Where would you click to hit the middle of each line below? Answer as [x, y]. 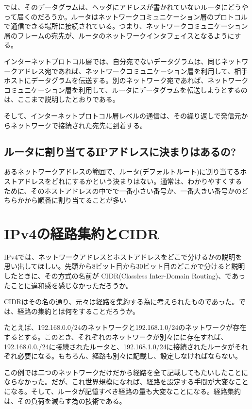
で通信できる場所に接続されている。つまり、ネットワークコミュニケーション [126, 26]
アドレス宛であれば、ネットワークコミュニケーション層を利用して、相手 [133, 71]
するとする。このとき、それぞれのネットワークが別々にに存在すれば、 [116, 336]
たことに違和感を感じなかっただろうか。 [68, 285]
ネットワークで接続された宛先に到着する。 [78, 125]
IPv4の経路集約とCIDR [82, 233]
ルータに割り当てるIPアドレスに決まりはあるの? [120, 151]
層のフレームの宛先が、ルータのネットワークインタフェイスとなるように [119, 35]
